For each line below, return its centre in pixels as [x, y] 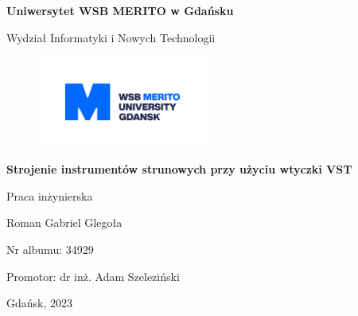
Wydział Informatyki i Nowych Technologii [111, 37]
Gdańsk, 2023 [40, 303]
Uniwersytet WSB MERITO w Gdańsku [120, 10]
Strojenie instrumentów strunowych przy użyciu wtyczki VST [179, 169]
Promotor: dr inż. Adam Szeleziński [93, 276]
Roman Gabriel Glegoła [64, 222]
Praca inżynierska [50, 195]
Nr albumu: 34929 [50, 250]
